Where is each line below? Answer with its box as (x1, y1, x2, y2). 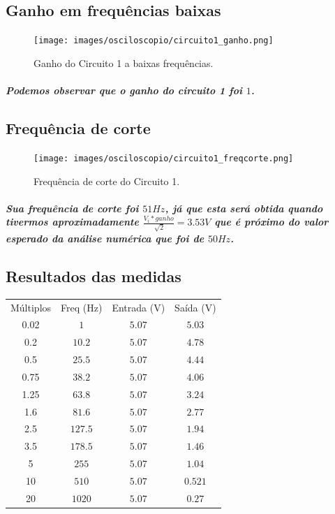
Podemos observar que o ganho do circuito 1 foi (6, 83, 242, 98)
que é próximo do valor (214, 214, 329, 229)
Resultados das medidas (6, 265, 181, 286)
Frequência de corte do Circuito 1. (33, 173, 180, 188)
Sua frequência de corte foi (6, 200, 139, 215)
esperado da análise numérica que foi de (6, 230, 204, 245)
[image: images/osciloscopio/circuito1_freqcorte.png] (33, 153, 294, 163)
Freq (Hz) (61, 300, 103, 314)
